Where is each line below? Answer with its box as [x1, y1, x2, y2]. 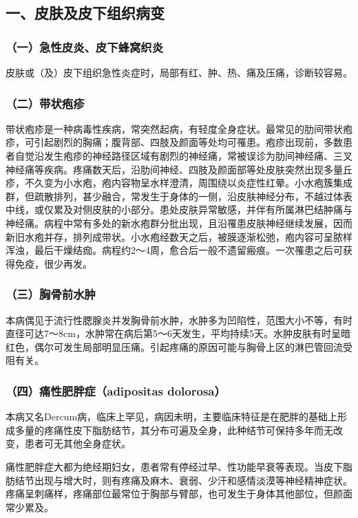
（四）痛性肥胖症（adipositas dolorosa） [6, 382, 226, 399]
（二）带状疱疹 [6, 94, 85, 111]
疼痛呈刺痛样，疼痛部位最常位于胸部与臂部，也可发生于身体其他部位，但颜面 [6, 486, 352, 501]
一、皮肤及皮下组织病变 [6, 2, 165, 23]
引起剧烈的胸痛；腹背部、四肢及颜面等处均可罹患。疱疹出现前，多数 [34, 135, 343, 149]
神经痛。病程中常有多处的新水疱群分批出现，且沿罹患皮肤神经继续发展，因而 [6, 215, 352, 230]
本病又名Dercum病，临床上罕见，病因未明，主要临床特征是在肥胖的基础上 [6, 409, 338, 424]
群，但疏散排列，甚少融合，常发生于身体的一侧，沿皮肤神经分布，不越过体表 [6, 188, 352, 203]
